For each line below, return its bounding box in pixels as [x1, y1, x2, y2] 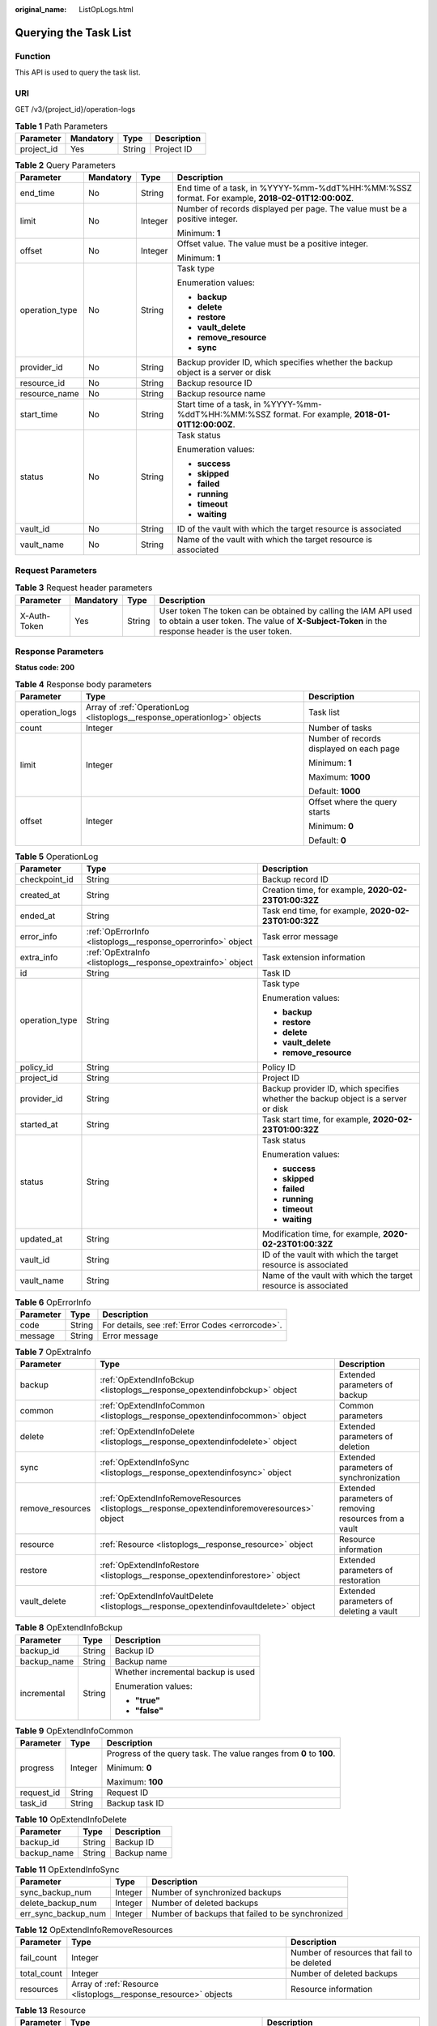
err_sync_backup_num [19, 1908, 107, 1919]
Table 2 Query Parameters [15, 160, 117, 171]
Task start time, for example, [261, 1114, 371, 1126]
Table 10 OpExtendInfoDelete [15, 1814, 127, 1825]
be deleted [290, 1957, 332, 1968]
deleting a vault [338, 1605, 398, 1617]
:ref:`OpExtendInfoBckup [100, 1374, 194, 1386]
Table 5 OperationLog [15, 851, 99, 862]
